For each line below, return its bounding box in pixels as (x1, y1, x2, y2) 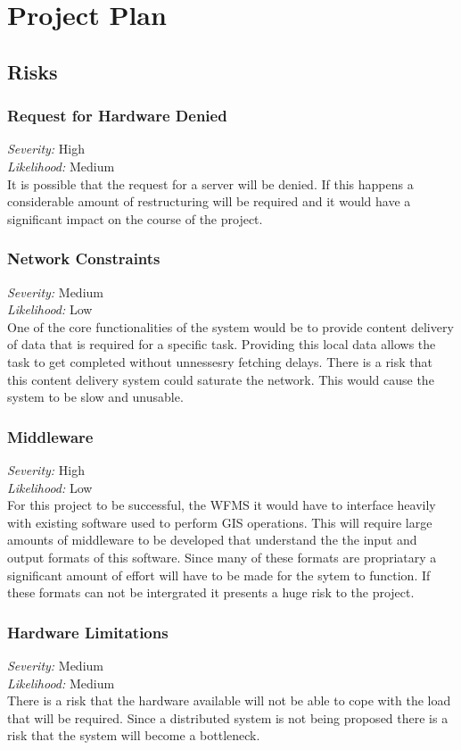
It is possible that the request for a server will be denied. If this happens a (7, 174, 414, 193)
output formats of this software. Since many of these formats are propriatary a (7, 547, 437, 566)
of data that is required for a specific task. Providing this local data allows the (7, 335, 436, 354)
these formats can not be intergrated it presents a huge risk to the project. (7, 583, 415, 602)
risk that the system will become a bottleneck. (7, 726, 260, 745)
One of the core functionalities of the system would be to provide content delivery (7, 317, 454, 336)
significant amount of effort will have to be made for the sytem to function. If (7, 565, 431, 584)
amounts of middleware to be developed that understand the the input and (7, 530, 417, 549)
